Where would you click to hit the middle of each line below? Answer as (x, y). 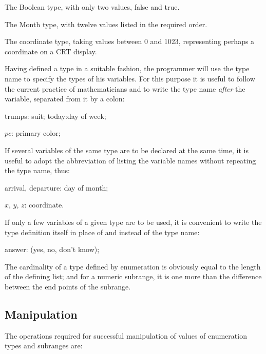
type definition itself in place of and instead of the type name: (102, 232)
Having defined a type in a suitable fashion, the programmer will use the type (127, 68)
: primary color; (36, 133)
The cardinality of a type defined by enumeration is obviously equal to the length (133, 266)
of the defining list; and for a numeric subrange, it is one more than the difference (133, 276)
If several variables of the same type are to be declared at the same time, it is (127, 150)
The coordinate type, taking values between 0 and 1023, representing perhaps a (130, 41)
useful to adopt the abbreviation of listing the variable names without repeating (130, 160)
